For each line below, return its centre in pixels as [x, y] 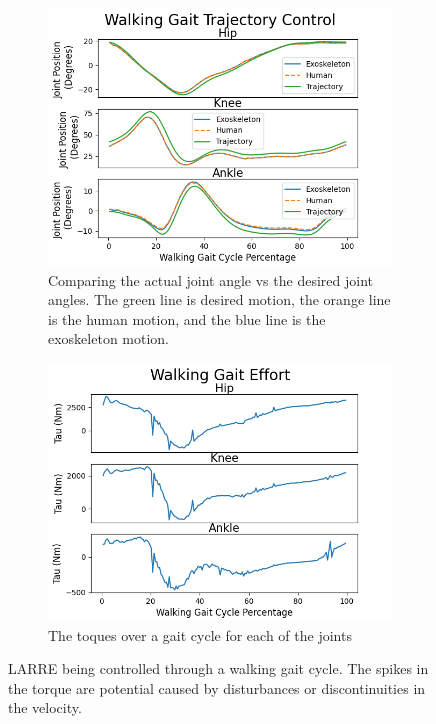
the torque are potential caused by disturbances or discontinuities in [217, 687]
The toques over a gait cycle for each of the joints [200, 634]
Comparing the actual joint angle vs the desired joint [210, 279]
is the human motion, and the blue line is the [187, 318]
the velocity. [45, 707]
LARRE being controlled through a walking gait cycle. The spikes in [218, 668]
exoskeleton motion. [109, 338]
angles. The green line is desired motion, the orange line [219, 299]
